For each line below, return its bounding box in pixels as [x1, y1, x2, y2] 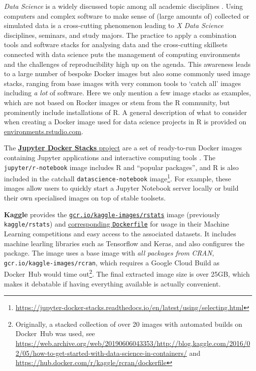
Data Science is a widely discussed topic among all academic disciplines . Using [4, 1, 243, 11]
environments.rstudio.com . [4, 126, 83, 136]
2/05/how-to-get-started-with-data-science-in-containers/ [15, 347, 187, 358]
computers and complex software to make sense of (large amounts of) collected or [4, 10, 250, 21]
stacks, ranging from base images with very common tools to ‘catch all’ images [4, 78, 241, 88]
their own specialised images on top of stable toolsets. [4, 193, 166, 203]
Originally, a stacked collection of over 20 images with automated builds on [15, 318, 243, 329]
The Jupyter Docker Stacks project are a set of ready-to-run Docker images [4, 143, 242, 153]
